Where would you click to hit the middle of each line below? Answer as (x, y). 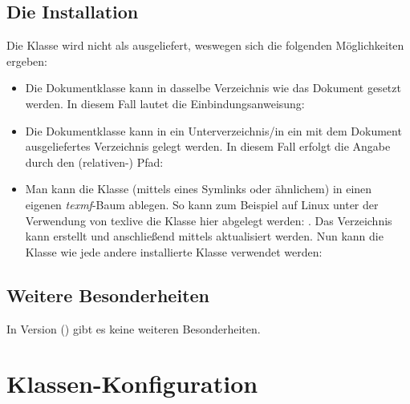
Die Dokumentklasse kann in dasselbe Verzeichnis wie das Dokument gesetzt (213, 88)
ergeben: (27, 61)
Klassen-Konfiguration (132, 384)
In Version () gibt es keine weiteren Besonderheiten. (134, 328)
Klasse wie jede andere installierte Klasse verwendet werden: (174, 251)
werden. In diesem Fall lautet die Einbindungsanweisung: (165, 103)
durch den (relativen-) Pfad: (94, 162)
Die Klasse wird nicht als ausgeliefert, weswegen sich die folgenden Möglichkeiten (205, 45)
